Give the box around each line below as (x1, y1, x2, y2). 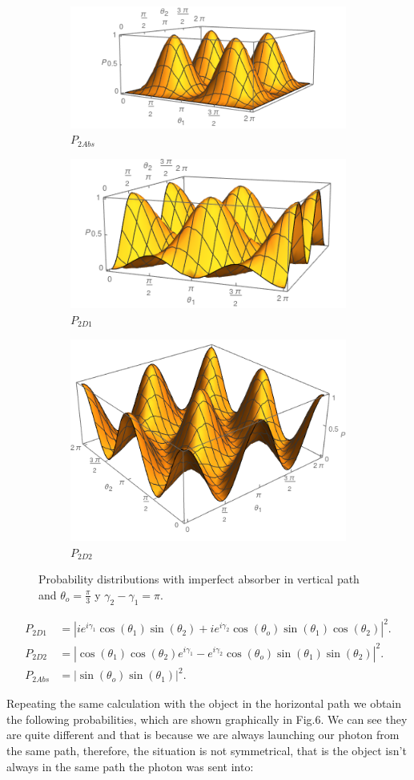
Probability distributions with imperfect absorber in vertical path (38, 571, 360, 587)
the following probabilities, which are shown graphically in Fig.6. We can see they (6, 710, 408, 727)
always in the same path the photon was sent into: (6, 758, 254, 774)
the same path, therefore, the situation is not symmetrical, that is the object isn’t (6, 741, 407, 758)
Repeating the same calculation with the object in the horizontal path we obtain (6, 695, 402, 712)
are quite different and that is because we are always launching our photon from (6, 726, 400, 743)
